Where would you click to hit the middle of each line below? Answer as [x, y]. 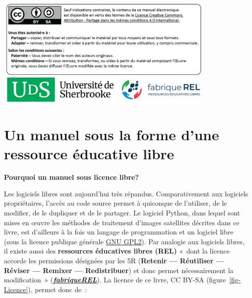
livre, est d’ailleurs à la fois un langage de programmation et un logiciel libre [119, 232]
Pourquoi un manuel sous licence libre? [71, 177]
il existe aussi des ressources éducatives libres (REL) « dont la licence [117, 251]
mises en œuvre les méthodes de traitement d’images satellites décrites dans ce [122, 222]
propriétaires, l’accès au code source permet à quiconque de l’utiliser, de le [115, 203]
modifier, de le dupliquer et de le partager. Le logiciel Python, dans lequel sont [122, 213]
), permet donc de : [57, 289]
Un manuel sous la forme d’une [112, 135]
